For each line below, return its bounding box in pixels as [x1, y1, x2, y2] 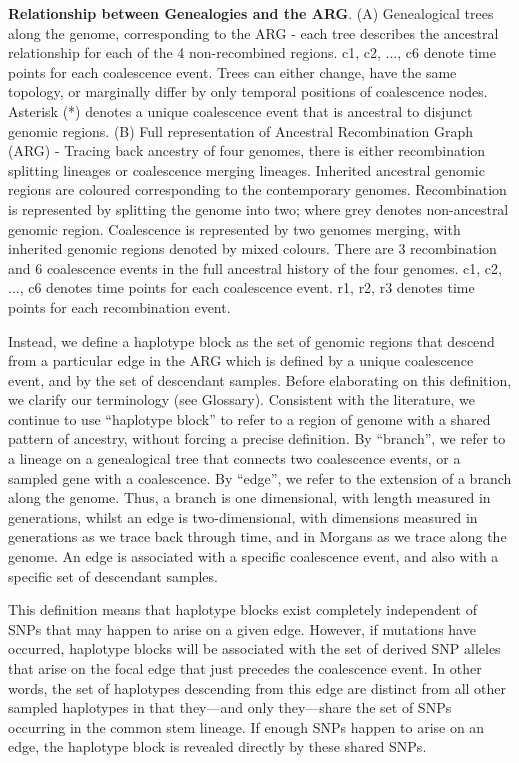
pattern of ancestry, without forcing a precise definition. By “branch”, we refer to [8, 428, 506, 449]
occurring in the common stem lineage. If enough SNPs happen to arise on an [8, 716, 485, 737]
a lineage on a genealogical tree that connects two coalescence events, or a [8, 448, 461, 469]
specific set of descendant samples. [8, 565, 218, 586]
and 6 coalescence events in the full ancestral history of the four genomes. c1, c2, [8, 257, 502, 278]
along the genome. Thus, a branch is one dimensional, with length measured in [8, 487, 491, 508]
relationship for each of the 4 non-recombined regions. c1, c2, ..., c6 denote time [8, 42, 496, 63]
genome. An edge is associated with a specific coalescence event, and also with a [8, 546, 499, 567]
